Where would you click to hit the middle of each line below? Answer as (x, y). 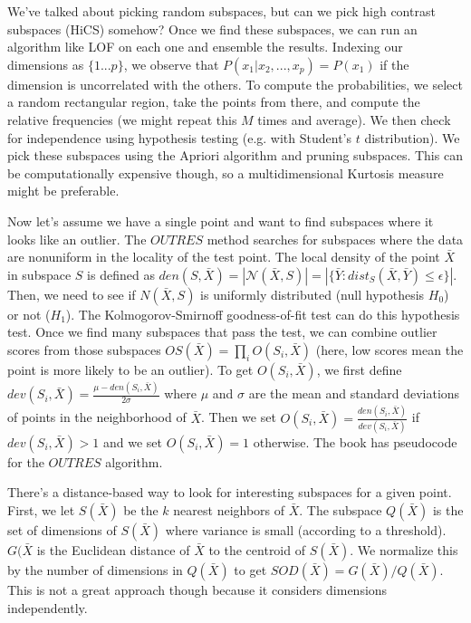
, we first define (359, 369)
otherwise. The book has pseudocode (355, 441)
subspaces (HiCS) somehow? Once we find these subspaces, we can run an (212, 29)
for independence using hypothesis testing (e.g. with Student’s (180, 137)
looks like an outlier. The (77, 239)
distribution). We (412, 137)
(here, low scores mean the (389, 349)
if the (394, 64)
